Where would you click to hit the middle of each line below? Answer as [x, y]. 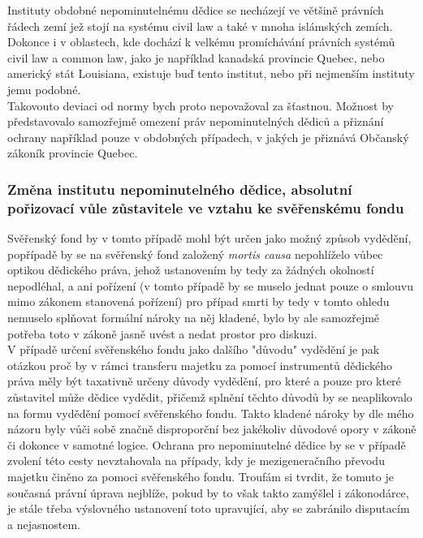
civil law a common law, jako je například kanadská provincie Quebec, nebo [196, 57]
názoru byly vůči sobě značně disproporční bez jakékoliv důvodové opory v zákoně [212, 429]
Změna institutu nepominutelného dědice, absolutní [180, 189]
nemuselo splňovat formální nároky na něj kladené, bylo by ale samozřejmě [194, 318]
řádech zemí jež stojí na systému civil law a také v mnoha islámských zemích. [200, 26]
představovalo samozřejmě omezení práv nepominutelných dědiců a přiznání [196, 121]
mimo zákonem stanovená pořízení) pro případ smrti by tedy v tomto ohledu [199, 301]
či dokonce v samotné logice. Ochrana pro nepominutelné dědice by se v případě [207, 444]
